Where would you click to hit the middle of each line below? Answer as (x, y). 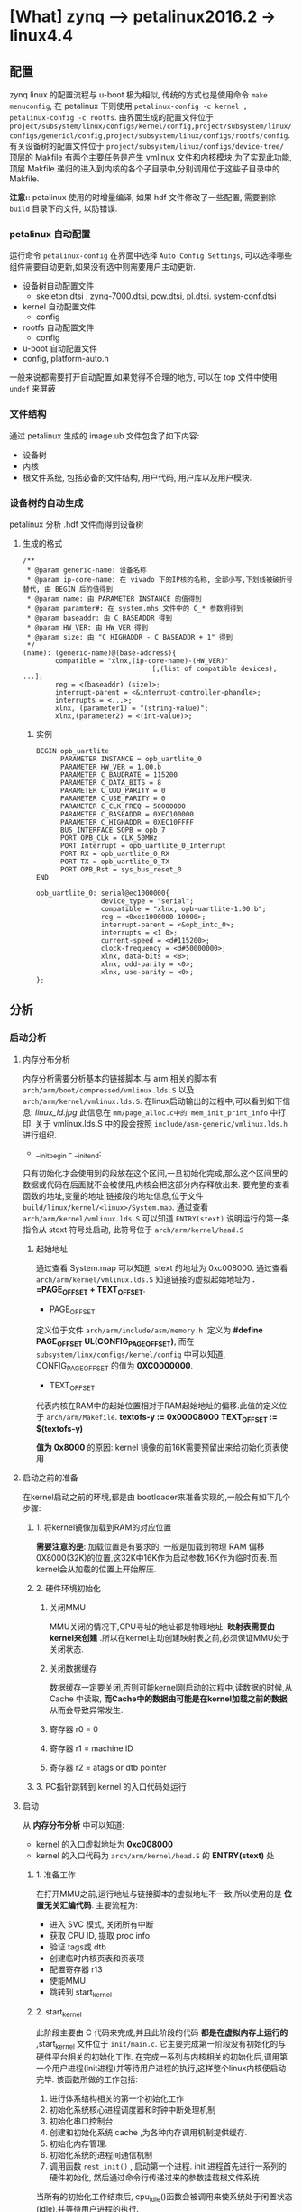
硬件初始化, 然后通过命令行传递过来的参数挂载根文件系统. (156, 2177)
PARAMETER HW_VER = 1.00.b (111, 767)
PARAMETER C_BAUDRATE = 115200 (119, 774)
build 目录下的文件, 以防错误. (64, 208)
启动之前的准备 (50, 1478)
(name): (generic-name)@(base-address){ (99, 653)
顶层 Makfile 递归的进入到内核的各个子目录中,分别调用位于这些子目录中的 (145, 168)
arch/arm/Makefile (81, 1418)
